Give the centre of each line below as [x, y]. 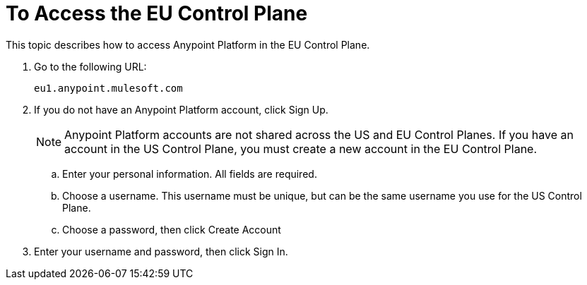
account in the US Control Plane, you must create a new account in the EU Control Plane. [301, 148]
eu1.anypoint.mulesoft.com [108, 88]
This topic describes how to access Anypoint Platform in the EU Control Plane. [188, 44]
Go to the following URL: [90, 66]
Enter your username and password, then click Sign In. [161, 251]
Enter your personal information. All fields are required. [190, 174]
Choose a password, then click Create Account [172, 229]
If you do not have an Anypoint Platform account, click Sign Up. [181, 109]
